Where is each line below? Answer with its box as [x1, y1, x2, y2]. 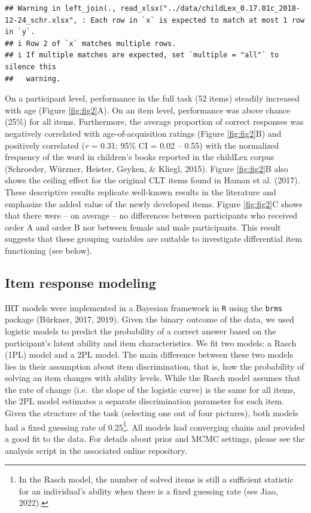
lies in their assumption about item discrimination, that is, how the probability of [5, 360, 304, 372]
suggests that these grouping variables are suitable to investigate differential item [5, 232, 302, 245]
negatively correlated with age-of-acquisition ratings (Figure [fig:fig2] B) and [5, 127, 282, 139]
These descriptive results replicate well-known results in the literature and [5, 185, 276, 198]
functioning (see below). [5, 244, 92, 256]
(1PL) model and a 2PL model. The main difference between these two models [5, 348, 293, 361]
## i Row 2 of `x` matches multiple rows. [5, 39, 176, 48]
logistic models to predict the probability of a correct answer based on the [5, 324, 276, 337]
